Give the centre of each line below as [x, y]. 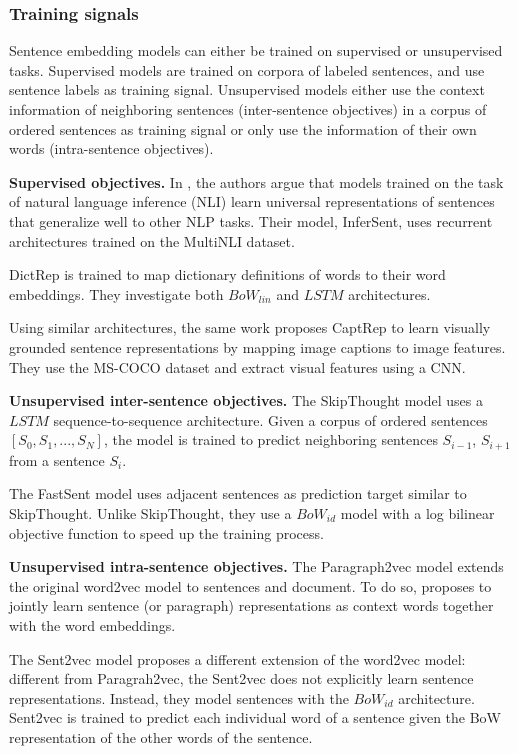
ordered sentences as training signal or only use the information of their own [243, 128]
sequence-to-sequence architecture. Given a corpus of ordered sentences [270, 419]
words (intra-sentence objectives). [111, 148]
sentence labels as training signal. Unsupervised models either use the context [247, 89]
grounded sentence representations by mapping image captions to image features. [257, 346]
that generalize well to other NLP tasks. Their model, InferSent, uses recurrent [251, 220]
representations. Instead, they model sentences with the [179, 697]
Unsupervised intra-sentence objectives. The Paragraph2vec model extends [256, 566]
